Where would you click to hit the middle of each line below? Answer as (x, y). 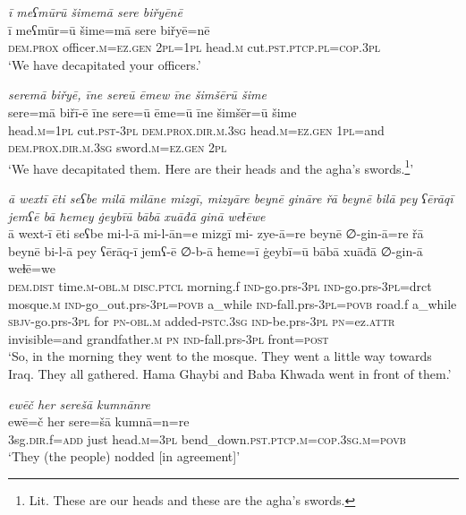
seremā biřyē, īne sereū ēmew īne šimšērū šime (137, 94)
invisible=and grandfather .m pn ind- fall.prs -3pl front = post (169, 338)
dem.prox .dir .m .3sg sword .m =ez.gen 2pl (118, 147)
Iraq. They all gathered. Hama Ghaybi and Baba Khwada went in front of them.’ (230, 373)
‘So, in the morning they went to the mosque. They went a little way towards (220, 356)
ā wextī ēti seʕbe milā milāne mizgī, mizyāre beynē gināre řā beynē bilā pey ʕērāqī (231, 198)
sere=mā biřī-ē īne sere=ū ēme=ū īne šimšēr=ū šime (153, 112)
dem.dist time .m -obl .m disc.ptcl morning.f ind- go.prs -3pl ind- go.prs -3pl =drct (220, 285)
